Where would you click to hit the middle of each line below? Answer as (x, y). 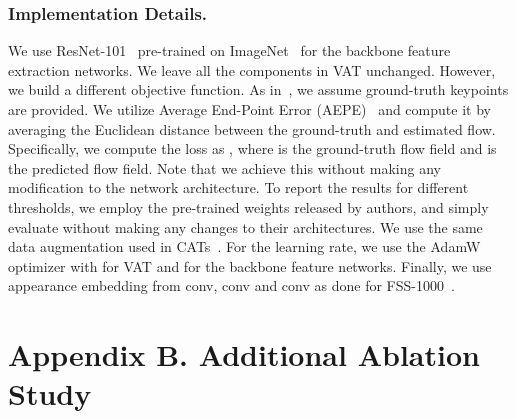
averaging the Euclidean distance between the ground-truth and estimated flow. (252, 128)
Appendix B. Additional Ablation (244, 354)
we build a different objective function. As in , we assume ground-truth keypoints (258, 89)
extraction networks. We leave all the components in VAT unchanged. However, (252, 69)
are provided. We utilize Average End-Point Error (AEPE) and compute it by (249, 109)
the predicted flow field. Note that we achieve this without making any (224, 167)
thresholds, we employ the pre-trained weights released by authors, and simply (248, 206)
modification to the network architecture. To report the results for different (238, 187)
